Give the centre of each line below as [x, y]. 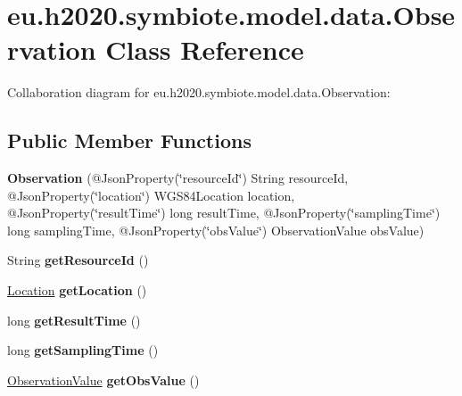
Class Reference [205, 49]
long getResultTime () [74, 320]
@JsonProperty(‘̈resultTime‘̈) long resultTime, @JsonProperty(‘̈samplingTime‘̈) [224, 213]
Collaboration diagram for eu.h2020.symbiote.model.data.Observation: [199, 92]
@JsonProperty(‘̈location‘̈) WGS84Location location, [151, 195]
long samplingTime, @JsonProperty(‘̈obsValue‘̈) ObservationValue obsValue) [216, 230]
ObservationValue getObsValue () [103, 379]
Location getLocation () [77, 290]
